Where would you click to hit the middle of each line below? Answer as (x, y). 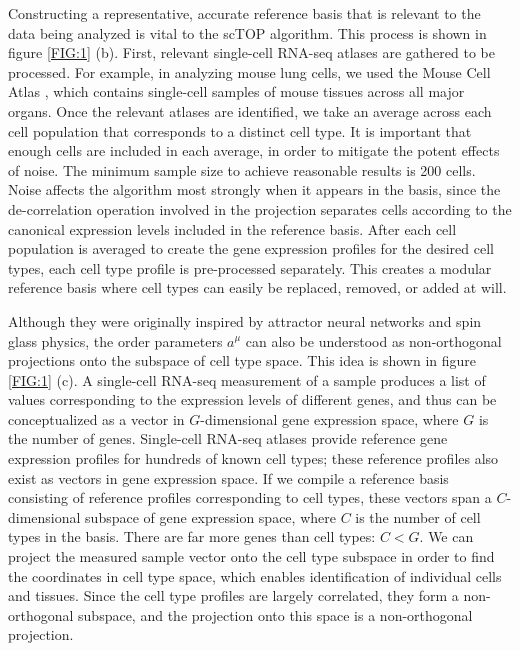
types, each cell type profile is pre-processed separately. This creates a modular (250, 267)
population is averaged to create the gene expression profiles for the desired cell (251, 248)
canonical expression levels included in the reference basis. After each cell (232, 228)
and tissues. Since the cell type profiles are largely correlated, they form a (233, 595)
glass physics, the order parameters (115, 340)
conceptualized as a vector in (96, 418)
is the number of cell (418, 516)
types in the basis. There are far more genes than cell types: (192, 536)
